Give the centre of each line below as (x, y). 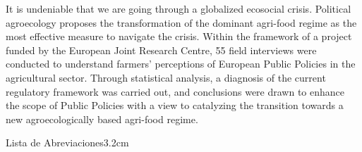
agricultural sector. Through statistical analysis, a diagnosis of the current (166, 77)
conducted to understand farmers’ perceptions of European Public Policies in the (181, 64)
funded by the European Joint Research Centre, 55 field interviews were (161, 50)
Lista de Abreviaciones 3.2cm (67, 142)
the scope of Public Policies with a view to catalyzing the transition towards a (175, 105)
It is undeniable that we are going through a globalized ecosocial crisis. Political (179, 8)
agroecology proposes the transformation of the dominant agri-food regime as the (181, 22)
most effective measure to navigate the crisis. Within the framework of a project (179, 36)
